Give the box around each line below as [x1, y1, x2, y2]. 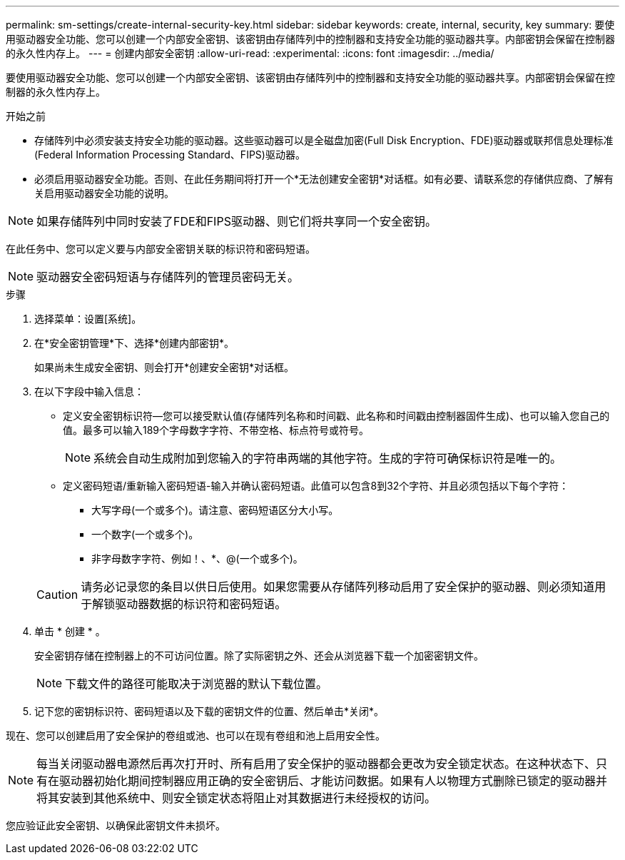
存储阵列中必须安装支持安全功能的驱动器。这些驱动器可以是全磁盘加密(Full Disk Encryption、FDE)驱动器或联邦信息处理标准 [34, 134, 614, 146]
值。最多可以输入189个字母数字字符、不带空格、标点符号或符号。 [63, 424, 370, 436]
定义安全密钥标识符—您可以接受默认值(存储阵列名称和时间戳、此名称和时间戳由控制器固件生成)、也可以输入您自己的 [63, 410, 610, 422]
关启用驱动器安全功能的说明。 [34, 187, 174, 199]
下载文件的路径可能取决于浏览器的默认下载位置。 [65, 677, 328, 691]
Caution [36, 587, 78, 602]
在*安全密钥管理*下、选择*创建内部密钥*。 [34, 337, 235, 349]
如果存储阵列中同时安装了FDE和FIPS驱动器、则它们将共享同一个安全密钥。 [36, 214, 437, 228]
